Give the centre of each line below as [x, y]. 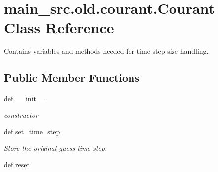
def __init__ [25, 98]
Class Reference [59, 27]
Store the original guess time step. [56, 148]
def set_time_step [32, 131]
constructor [21, 115]
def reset [17, 164]
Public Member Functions [72, 78]
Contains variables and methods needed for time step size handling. [106, 51]
